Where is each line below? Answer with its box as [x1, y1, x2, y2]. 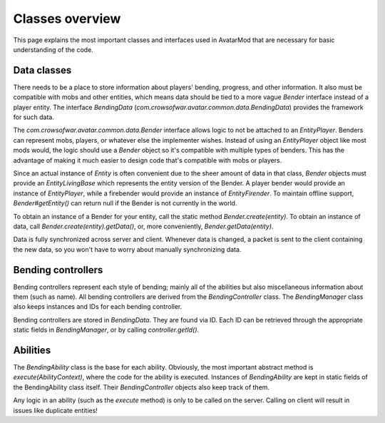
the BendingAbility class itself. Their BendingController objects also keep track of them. [13, 382, 270, 392]
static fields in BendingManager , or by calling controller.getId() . [13, 325, 200, 335]
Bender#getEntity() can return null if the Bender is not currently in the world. [13, 199, 237, 208]
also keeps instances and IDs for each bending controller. [13, 302, 183, 311]
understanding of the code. [13, 45, 94, 53]
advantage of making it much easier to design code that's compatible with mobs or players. [13, 156, 282, 164]
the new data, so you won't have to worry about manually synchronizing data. [13, 245, 242, 253]
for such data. [13, 113, 55, 121]
